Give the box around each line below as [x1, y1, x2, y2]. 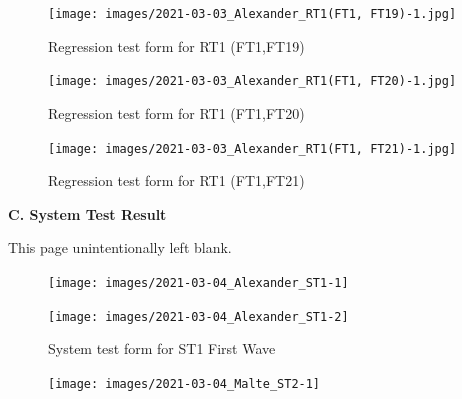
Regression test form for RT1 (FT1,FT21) [48, 170, 305, 191]
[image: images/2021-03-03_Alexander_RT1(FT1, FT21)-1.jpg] [48, 141, 457, 156]
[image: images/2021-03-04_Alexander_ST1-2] [48, 309, 349, 324]
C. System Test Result [8, 203, 167, 224]
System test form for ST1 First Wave [48, 338, 276, 359]
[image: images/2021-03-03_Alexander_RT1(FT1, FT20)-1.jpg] [48, 74, 457, 89]
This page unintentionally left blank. [8, 237, 232, 258]
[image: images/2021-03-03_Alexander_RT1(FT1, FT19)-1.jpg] [48, 7, 457, 21]
